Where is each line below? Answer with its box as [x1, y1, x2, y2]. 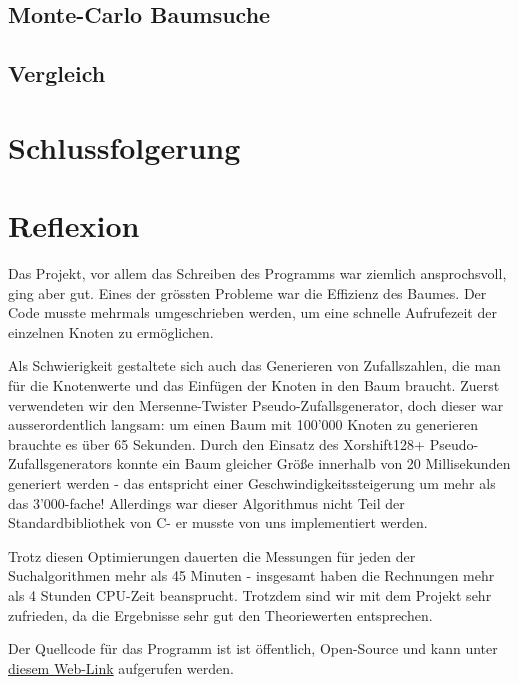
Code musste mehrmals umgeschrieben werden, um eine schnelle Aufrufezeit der [8, 302, 497, 323]
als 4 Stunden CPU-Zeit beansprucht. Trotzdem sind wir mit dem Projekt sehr [8, 584, 492, 605]
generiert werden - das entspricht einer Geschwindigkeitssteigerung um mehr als [8, 473, 496, 493]
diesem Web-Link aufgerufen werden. [8, 657, 234, 678]
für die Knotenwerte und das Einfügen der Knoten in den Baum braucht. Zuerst [8, 375, 500, 396]
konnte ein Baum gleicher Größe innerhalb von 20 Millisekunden [116, 453, 511, 474]
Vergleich [8, 58, 106, 89]
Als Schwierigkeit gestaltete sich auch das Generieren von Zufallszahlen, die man [8, 355, 501, 376]
